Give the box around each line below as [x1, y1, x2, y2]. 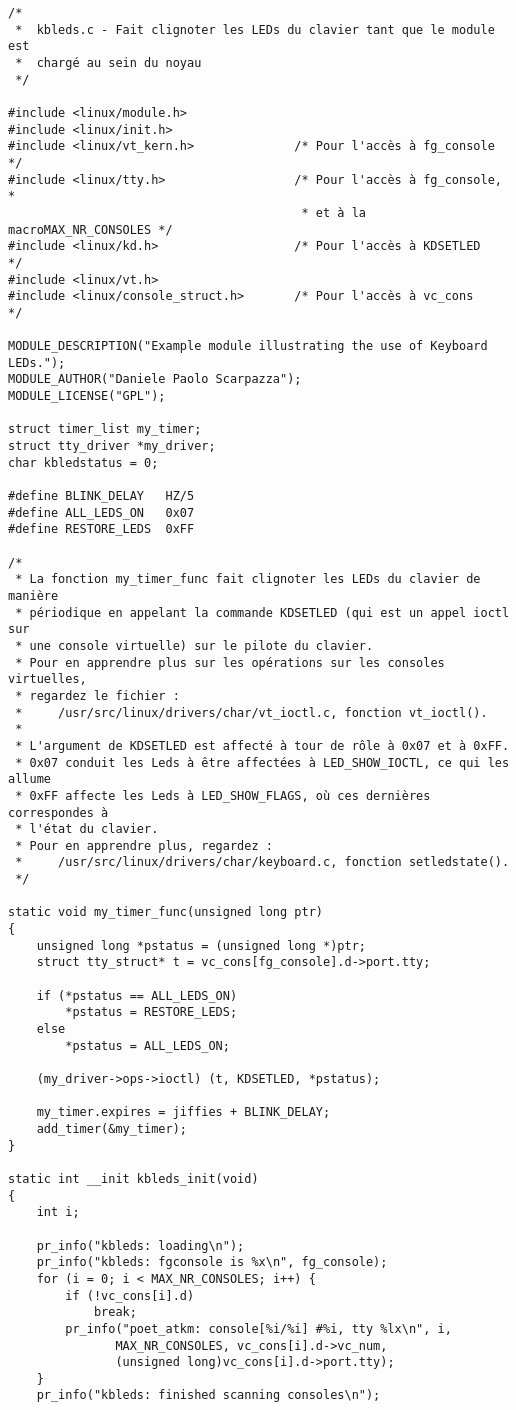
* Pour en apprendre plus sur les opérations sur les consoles [15, 655, 445, 670]
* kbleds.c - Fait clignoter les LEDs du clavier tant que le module [15, 22, 495, 37]
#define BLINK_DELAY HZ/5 [8, 489, 195, 504]
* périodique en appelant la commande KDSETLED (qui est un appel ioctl [15, 605, 510, 620]
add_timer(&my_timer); [36, 1121, 187, 1136]
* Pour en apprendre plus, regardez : [15, 838, 273, 853]
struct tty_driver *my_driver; [8, 439, 216, 454]
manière [8, 588, 59, 603]
